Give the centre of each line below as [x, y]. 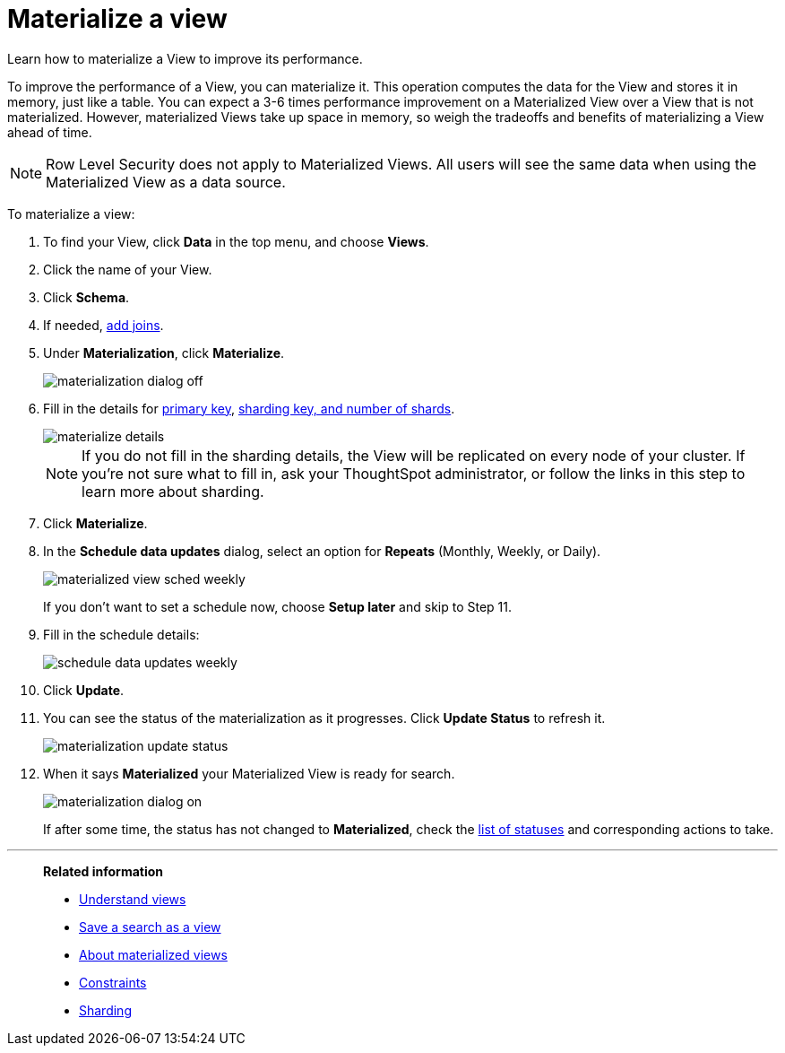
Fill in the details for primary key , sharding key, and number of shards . [249, 408]
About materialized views [153, 954]
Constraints [113, 982]
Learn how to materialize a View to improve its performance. [185, 58]
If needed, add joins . [104, 325]
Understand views [133, 899]
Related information [104, 871]
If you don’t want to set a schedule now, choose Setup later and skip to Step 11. [278, 606]
